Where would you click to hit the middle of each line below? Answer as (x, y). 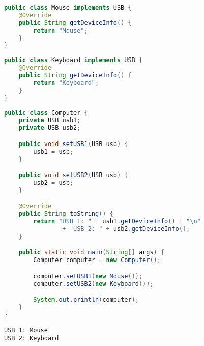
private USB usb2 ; (50, 128)
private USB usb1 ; (50, 120)
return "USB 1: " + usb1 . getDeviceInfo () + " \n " (117, 222)
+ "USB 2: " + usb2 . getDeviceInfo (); (126, 229)
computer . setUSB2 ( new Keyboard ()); (93, 284)
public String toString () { (66, 214)
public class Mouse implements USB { (68, 8)
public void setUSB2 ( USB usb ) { (73, 175)
